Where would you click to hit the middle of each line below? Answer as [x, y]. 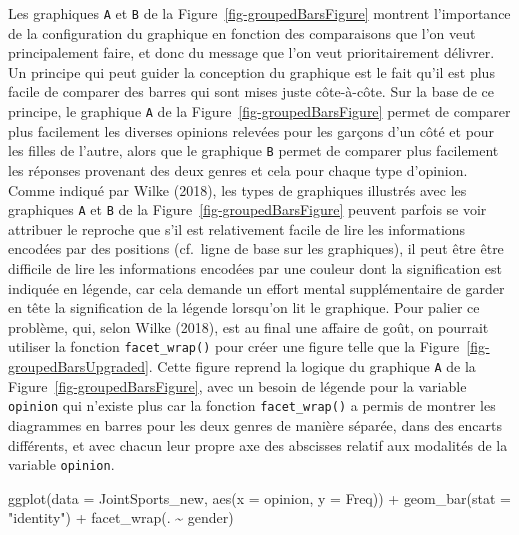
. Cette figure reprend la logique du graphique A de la [312, 366]
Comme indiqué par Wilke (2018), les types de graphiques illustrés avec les [237, 189]
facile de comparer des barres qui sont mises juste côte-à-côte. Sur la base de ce [251, 91]
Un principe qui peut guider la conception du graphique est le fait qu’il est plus [251, 71]
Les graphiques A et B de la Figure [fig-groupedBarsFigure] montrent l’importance [259, 13]
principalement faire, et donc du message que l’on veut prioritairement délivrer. [251, 52]
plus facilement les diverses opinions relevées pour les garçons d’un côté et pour [251, 130]
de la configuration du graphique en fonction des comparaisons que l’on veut [242, 32]
